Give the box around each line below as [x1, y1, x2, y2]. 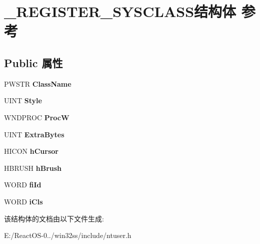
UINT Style [4, 95, 42, 106]
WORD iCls [4, 196, 43, 206]
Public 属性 [4, 55, 63, 70]
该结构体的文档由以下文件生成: [4, 213, 104, 223]
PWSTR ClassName [4, 78, 71, 89]
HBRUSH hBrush [4, 162, 62, 173]
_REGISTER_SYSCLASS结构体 [4, 1, 236, 22]
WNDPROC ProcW [4, 112, 69, 122]
